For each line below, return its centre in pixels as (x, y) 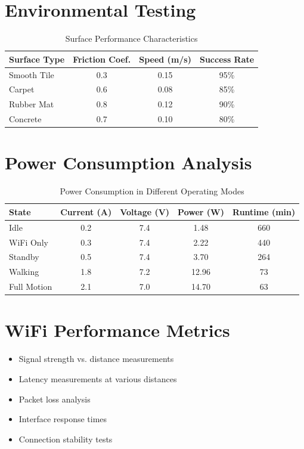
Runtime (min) (264, 211)
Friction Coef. (102, 59)
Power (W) (201, 211)
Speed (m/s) (165, 59)
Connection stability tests (66, 439)
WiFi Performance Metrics (117, 330)
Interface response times (63, 419)
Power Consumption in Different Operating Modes (152, 191)
